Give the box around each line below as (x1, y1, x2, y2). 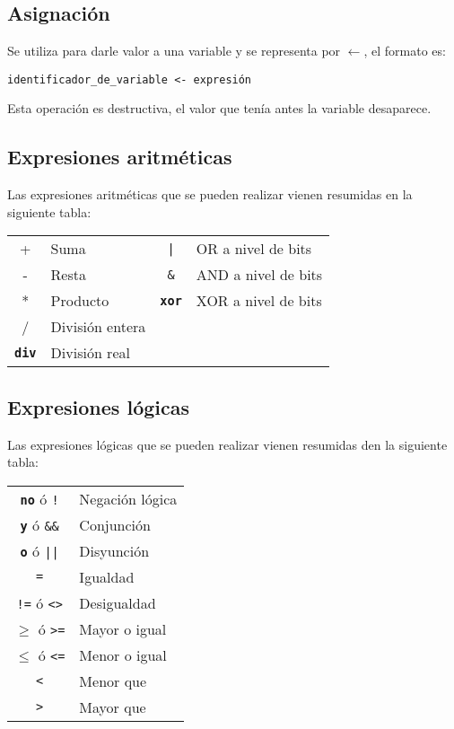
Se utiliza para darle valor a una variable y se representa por (7, 41, 341, 60)
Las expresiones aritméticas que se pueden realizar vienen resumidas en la (7, 185, 413, 204)
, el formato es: (363, 41, 446, 60)
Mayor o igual (79, 618, 167, 639)
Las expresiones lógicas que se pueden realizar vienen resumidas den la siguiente (7, 435, 448, 453)
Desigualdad (79, 592, 156, 613)
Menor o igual (79, 644, 167, 665)
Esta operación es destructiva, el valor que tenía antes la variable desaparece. (7, 99, 432, 118)
